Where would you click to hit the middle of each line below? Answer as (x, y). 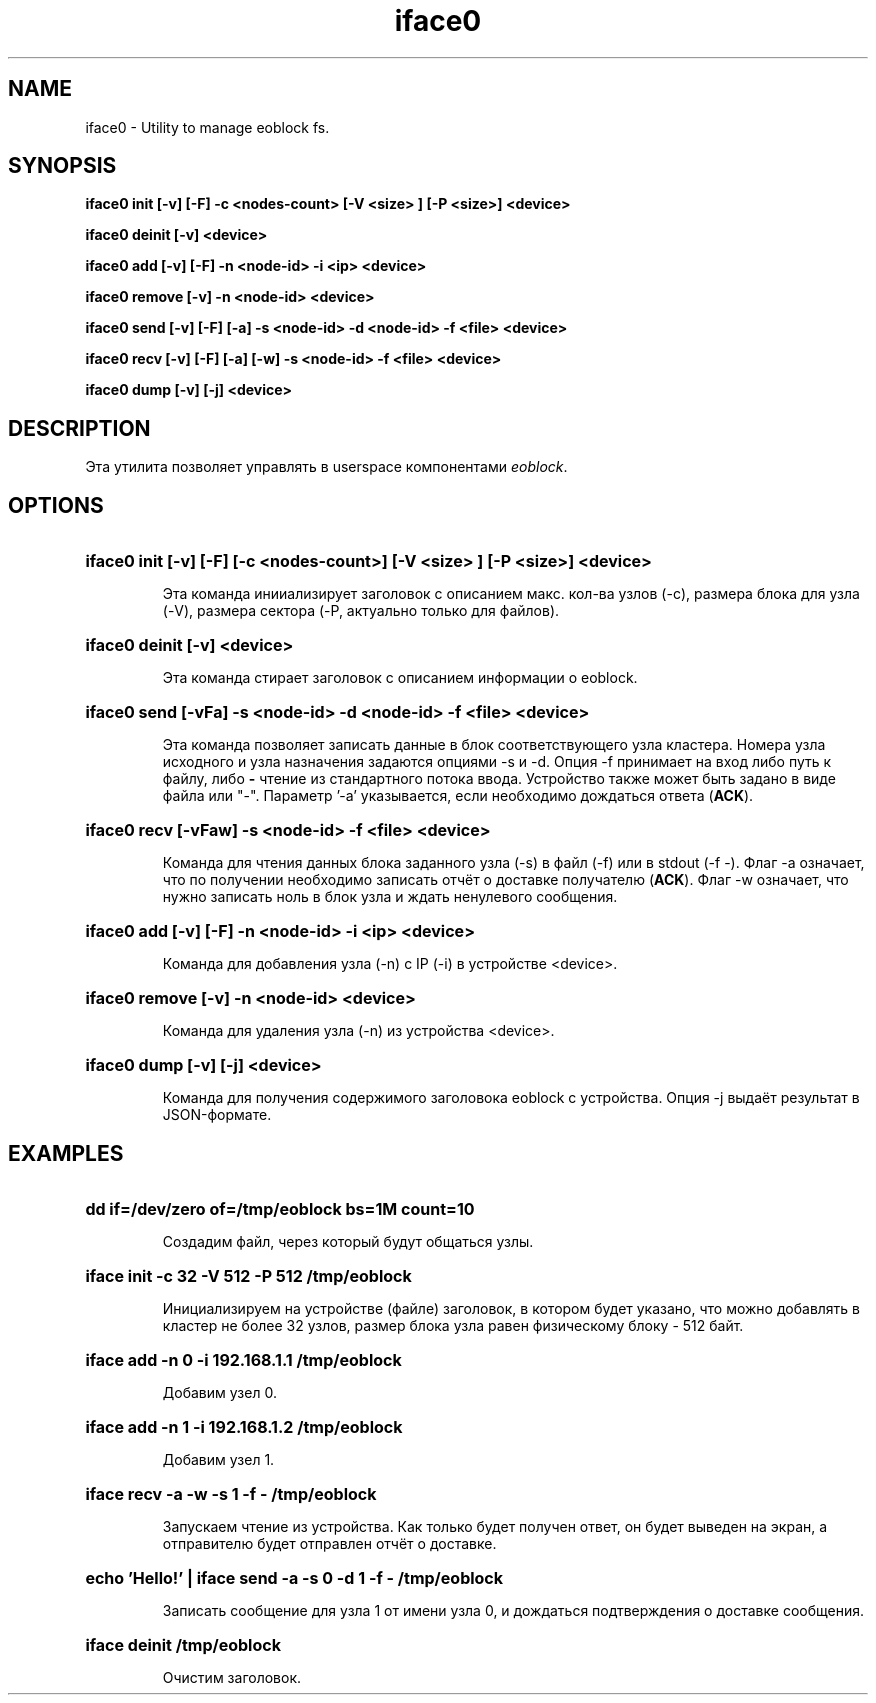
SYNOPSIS (62, 166)
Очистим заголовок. (232, 1677)
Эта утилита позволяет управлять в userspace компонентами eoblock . (326, 467)
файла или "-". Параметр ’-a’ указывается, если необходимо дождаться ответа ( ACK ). (458, 796)
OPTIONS (56, 505)
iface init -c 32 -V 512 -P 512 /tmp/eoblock (248, 1275)
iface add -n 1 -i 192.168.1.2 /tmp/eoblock (244, 1426)
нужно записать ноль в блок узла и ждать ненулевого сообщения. (390, 897)
